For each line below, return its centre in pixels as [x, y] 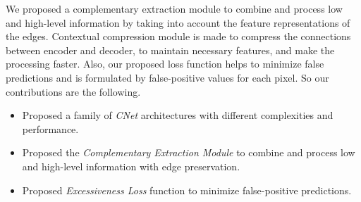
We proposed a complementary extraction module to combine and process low [174, 8]
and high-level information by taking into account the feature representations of [178, 22]
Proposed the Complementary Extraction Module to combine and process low [189, 152]
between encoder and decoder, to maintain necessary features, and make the [170, 50]
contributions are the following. [73, 91]
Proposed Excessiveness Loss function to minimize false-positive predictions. [187, 190]
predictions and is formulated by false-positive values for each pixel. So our [167, 77]
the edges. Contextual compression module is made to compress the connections [178, 36]
